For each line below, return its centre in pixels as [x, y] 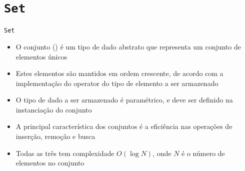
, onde [162, 153]
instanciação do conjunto [54, 109]
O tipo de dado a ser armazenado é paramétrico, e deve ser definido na [124, 100]
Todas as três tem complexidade [65, 153]
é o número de [203, 153]
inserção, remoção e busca [55, 136]
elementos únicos [41, 56]
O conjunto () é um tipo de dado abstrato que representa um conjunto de [128, 46]
